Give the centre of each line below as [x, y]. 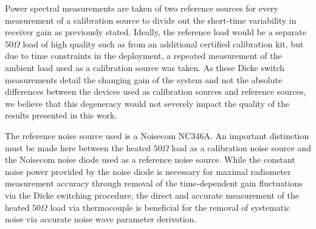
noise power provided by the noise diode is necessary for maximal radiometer [148, 171]
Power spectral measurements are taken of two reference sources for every [142, 8]
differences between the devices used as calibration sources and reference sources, [156, 91]
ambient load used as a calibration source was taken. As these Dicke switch [145, 67]
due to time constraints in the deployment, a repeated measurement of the [143, 56]
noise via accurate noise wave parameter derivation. [101, 219]
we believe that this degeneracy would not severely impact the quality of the [147, 103]
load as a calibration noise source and [241, 147]
